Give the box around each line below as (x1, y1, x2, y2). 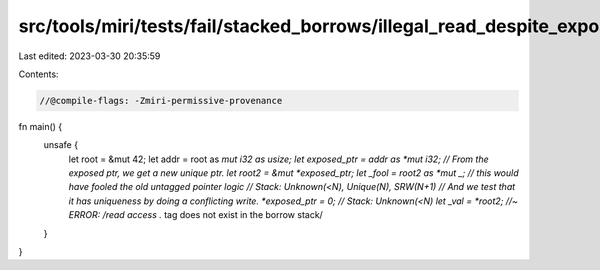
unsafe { (43, 139, 79, 151)
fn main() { (18, 120, 63, 132)
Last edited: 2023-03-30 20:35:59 (18, 50, 161, 62)
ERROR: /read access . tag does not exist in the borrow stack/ (68, 209, 324, 221)
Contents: (18, 68, 59, 80)
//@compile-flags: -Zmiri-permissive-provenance (39, 95, 283, 106)
